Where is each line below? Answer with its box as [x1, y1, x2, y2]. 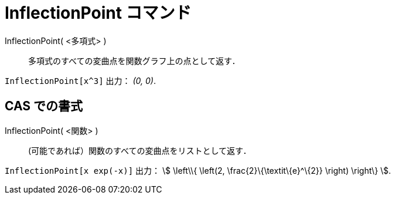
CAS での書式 [5, 99, 83, 114]
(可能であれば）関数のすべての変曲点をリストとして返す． [28, 145, 251, 156]
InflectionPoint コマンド [5, 3, 192, 23]
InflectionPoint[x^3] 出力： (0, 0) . [5, 75, 156, 86]
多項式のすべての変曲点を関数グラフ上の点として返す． [28, 55, 240, 66]
